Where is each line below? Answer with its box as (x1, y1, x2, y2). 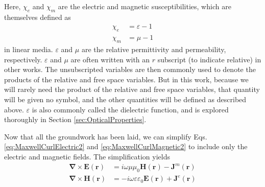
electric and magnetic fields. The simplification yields (4, 151, 170, 161)
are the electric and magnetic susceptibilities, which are (58, 1, 231, 11)
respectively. (4, 54, 42, 64)
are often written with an (70, 54, 150, 64)
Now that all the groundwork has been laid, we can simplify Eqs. (4, 131, 207, 142)
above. (4, 104, 24, 114)
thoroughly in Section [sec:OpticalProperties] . (4, 114, 147, 125)
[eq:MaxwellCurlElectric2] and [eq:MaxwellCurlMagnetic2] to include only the (4, 141, 248, 152)
